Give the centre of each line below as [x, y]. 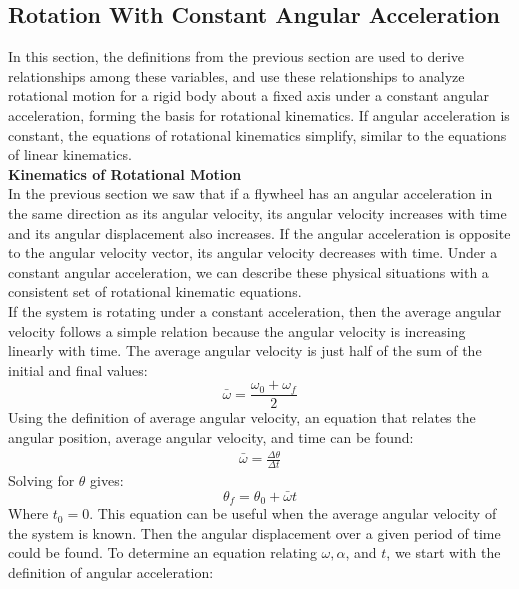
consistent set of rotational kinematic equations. [155, 291]
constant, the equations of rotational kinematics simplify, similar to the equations [257, 134]
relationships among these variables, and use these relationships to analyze [236, 75]
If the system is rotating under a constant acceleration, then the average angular [255, 310]
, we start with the [443, 552]
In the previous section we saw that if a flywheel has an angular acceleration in [250, 193]
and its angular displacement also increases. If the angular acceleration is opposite [259, 232]
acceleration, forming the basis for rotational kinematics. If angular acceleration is [259, 114]
